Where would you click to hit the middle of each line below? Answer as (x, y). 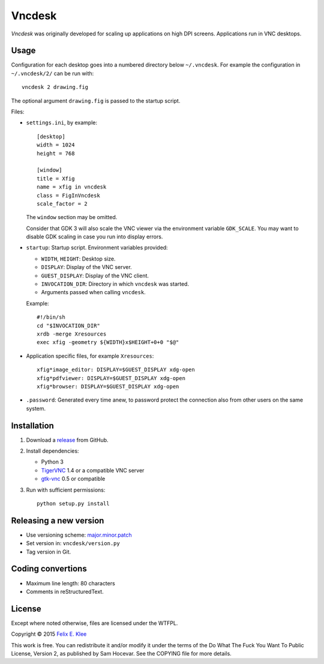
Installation (32, 425)
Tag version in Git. (49, 552)
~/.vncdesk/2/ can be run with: (52, 73)
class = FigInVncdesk (68, 195)
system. (36, 408)
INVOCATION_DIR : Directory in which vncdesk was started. (115, 284)
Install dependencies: (52, 451)
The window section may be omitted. (72, 217)
